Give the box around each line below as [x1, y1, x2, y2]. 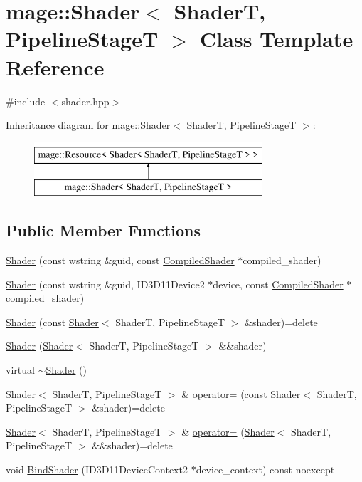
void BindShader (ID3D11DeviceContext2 [6, 462, 188, 476]
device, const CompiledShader [213, 276, 344, 291]
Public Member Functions [6, 219, 201, 241]
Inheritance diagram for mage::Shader [6, 117, 171, 132]
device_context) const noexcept [196, 462, 335, 476]
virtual [6, 362, 35, 377]
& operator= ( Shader [181, 424, 275, 439]
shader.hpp [61, 93, 110, 108]
